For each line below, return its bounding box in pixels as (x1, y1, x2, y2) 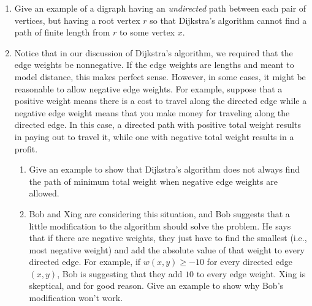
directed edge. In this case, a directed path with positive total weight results (14, 118, 301, 131)
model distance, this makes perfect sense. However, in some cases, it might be (14, 70, 306, 83)
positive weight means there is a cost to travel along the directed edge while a (14, 94, 307, 107)
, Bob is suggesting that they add (57, 267, 183, 280)
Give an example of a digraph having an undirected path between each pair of (14, 2, 306, 14)
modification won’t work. (29, 291, 123, 304)
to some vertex (120, 26, 175, 39)
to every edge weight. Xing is (196, 267, 306, 280)
